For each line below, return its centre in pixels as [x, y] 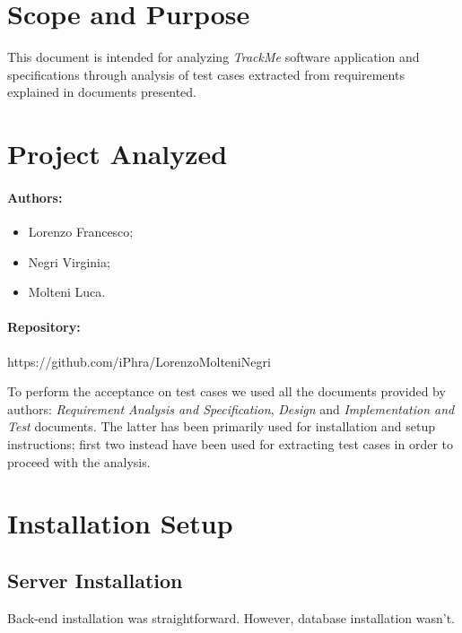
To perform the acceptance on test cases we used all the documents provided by [227, 391]
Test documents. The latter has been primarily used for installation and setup [222, 426]
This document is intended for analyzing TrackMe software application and [214, 57]
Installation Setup [120, 523]
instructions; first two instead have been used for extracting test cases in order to [231, 444]
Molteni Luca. [67, 292]
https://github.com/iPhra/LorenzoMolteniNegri [139, 361]
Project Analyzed [118, 154]
